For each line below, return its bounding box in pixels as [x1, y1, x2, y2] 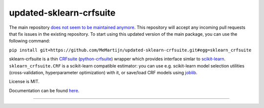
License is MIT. [9, 79, 40, 85]
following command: [9, 38, 50, 44]
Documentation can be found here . [9, 87, 80, 93]
